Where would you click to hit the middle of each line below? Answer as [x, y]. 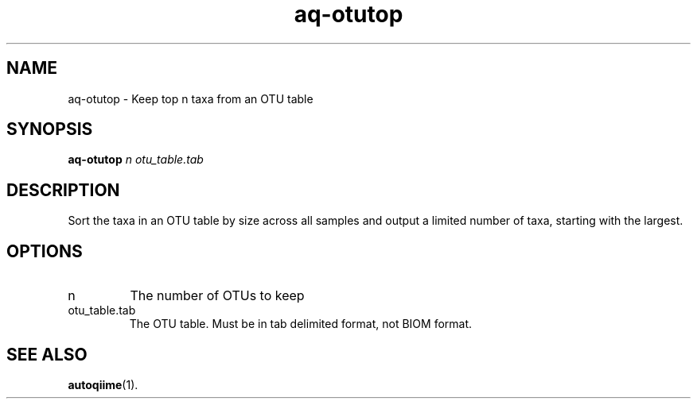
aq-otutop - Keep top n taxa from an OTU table [191, 98]
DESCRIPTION [63, 190]
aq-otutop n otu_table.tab [136, 160]
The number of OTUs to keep [217, 296]
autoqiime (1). [103, 384]
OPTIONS [45, 251]
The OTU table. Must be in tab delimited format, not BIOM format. [301, 324]
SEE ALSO [47, 354]
